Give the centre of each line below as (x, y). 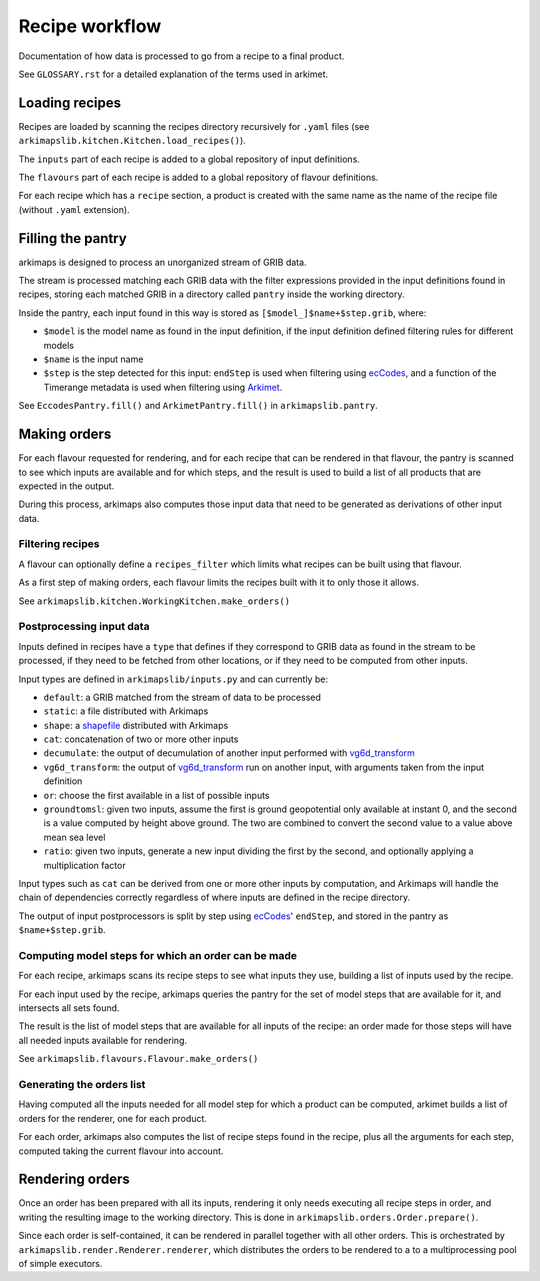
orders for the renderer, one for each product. (112, 1118)
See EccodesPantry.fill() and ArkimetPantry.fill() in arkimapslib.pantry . (198, 406)
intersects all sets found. (69, 1008)
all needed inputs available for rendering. (102, 1040)
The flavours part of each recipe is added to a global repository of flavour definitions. (198, 177)
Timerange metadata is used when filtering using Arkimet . (163, 387)
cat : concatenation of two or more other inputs (141, 739)
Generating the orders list (82, 1085)
